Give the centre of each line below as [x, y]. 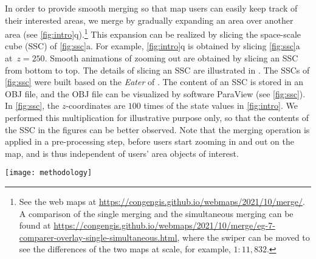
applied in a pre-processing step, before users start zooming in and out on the [149, 141]
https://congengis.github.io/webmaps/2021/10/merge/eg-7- [164, 225]
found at [35, 225]
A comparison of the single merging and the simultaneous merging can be [156, 213]
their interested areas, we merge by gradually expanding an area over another [149, 20]
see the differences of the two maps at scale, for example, [125, 249]
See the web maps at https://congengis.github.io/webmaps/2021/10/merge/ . [162, 202]
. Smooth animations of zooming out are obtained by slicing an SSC [171, 58]
